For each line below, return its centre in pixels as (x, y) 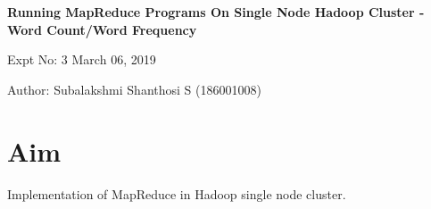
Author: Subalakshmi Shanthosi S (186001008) (134, 89)
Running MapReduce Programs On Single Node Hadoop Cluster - (216, 12)
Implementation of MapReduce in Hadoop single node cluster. (177, 193)
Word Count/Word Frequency (102, 29)
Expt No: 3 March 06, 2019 (82, 59)
